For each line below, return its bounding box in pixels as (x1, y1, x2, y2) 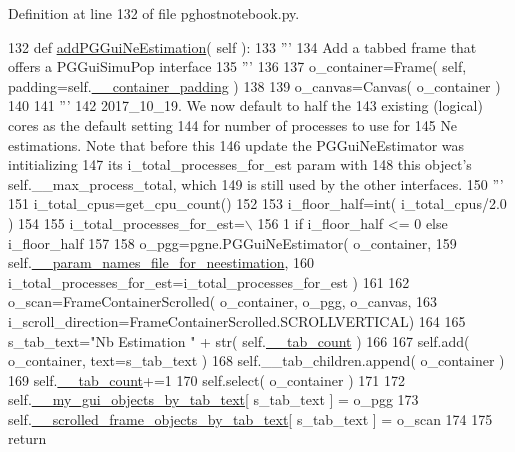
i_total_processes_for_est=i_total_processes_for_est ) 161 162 (8, 271, 410, 292)
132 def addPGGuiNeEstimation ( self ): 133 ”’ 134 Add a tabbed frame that (8, 36, 477, 57)
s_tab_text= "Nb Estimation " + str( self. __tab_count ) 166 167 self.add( (8, 330, 470, 351)
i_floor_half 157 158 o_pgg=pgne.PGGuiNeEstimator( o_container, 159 (8, 232, 457, 253)
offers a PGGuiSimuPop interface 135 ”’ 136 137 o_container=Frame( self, (8, 56, 467, 77)
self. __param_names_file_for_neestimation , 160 (8, 252, 315, 273)
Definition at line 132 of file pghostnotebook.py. (8, 3, 300, 23)
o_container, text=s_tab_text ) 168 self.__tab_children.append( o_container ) (8, 350, 505, 371)
